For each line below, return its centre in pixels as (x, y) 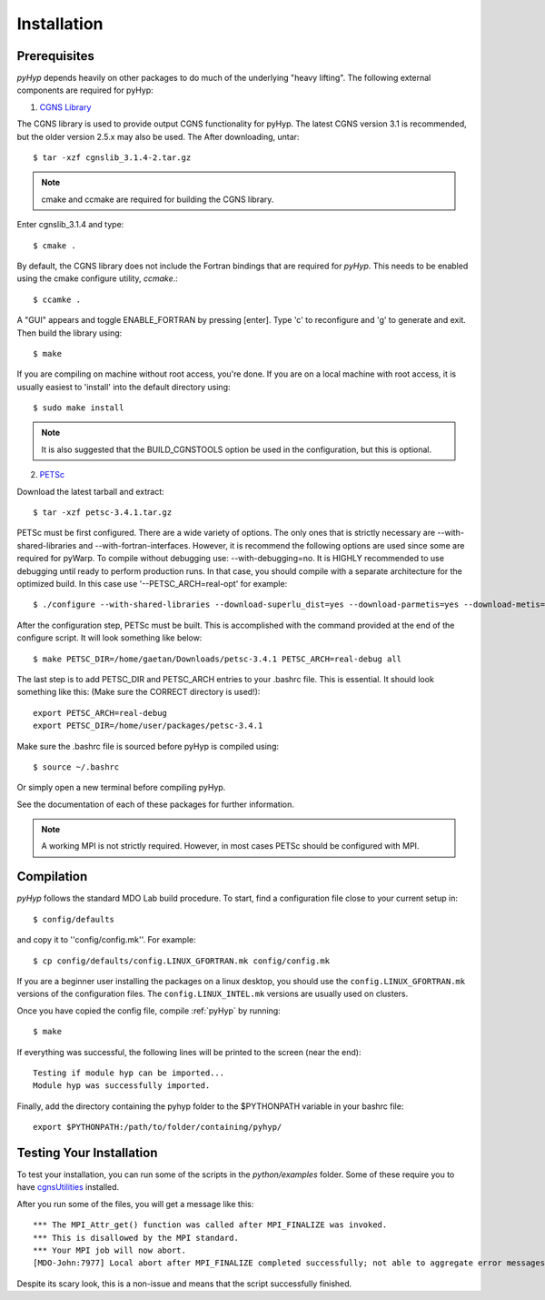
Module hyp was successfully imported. (122, 1086)
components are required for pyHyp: (85, 90)
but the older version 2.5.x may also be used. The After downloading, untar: (158, 136)
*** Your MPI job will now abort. (109, 1250)
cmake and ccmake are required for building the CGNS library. (158, 199)
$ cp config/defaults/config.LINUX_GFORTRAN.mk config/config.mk (182, 961)
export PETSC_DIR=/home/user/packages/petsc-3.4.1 (148, 726)
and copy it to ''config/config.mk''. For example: (106, 940)
